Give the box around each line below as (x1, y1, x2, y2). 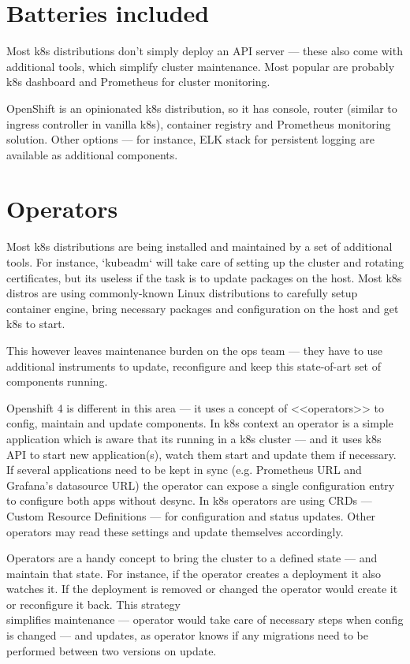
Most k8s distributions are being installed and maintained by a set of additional (6, 238, 393, 255)
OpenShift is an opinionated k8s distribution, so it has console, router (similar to (6, 99, 397, 116)
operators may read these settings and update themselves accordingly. (6, 523, 344, 539)
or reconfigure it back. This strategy (6, 595, 181, 612)
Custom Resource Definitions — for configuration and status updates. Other (6, 507, 376, 524)
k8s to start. (6, 315, 65, 332)
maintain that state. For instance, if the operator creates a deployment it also (6, 565, 382, 581)
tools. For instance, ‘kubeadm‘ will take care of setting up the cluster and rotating (6, 254, 404, 270)
